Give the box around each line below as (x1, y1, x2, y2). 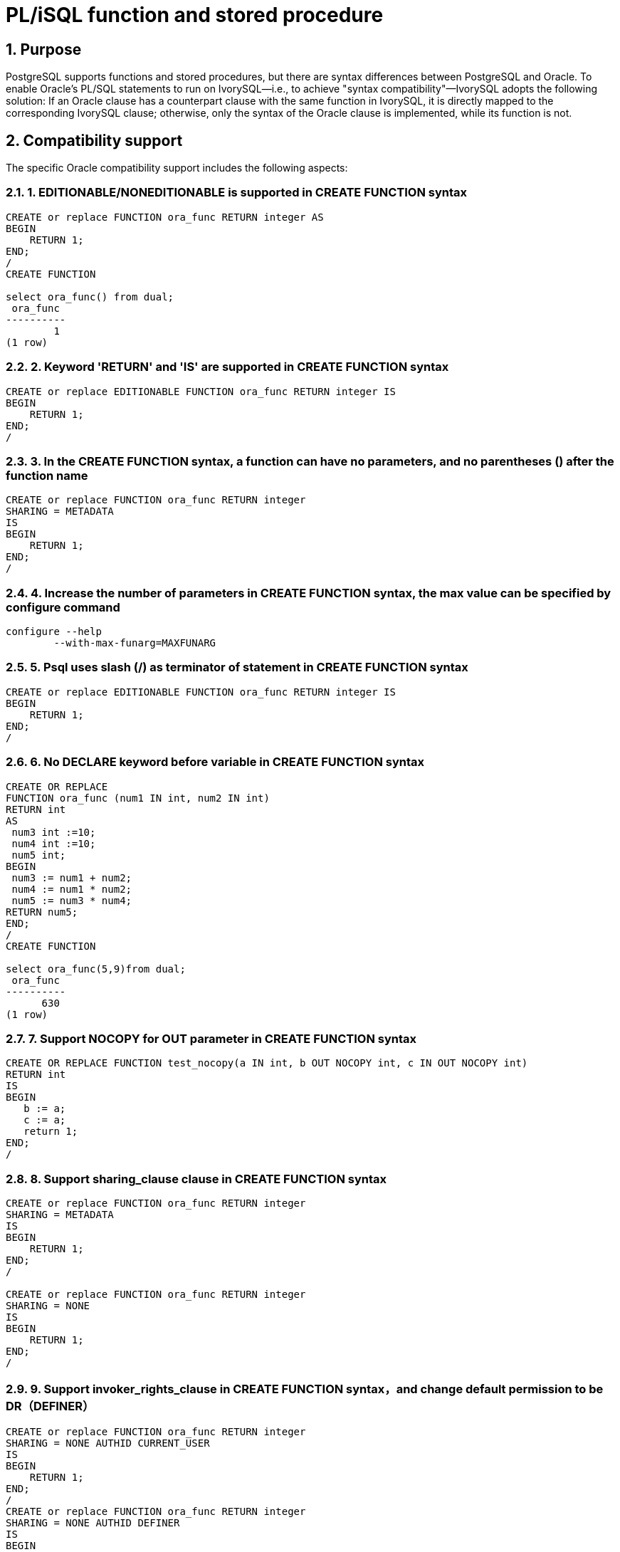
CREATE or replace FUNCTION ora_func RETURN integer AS (6, 211, 324, 223)
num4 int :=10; (11, 837, 96, 849)
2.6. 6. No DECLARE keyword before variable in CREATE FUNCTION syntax (6, 755, 424, 770)
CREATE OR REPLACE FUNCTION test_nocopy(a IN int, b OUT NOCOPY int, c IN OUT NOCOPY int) (6, 1057, 528, 1069)
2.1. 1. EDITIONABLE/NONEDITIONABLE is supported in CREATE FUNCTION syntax (6, 185, 467, 200)
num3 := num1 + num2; (11, 871, 132, 884)
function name (6, 468, 88, 483)
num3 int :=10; (11, 826, 96, 838)
